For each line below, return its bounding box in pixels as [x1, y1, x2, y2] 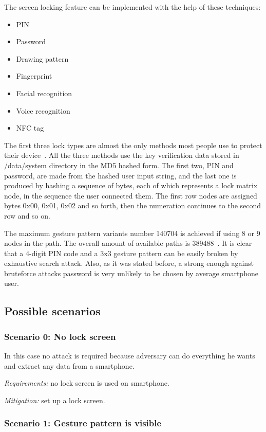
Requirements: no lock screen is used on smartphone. [4, 377, 169, 388]
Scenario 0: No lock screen [4, 330, 116, 343]
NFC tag [16, 122, 44, 133]
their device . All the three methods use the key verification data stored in [4, 150, 239, 160]
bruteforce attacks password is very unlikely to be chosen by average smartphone [4, 267, 258, 278]
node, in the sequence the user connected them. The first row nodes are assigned [4, 190, 257, 201]
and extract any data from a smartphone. [4, 360, 135, 371]
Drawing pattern [16, 53, 69, 64]
